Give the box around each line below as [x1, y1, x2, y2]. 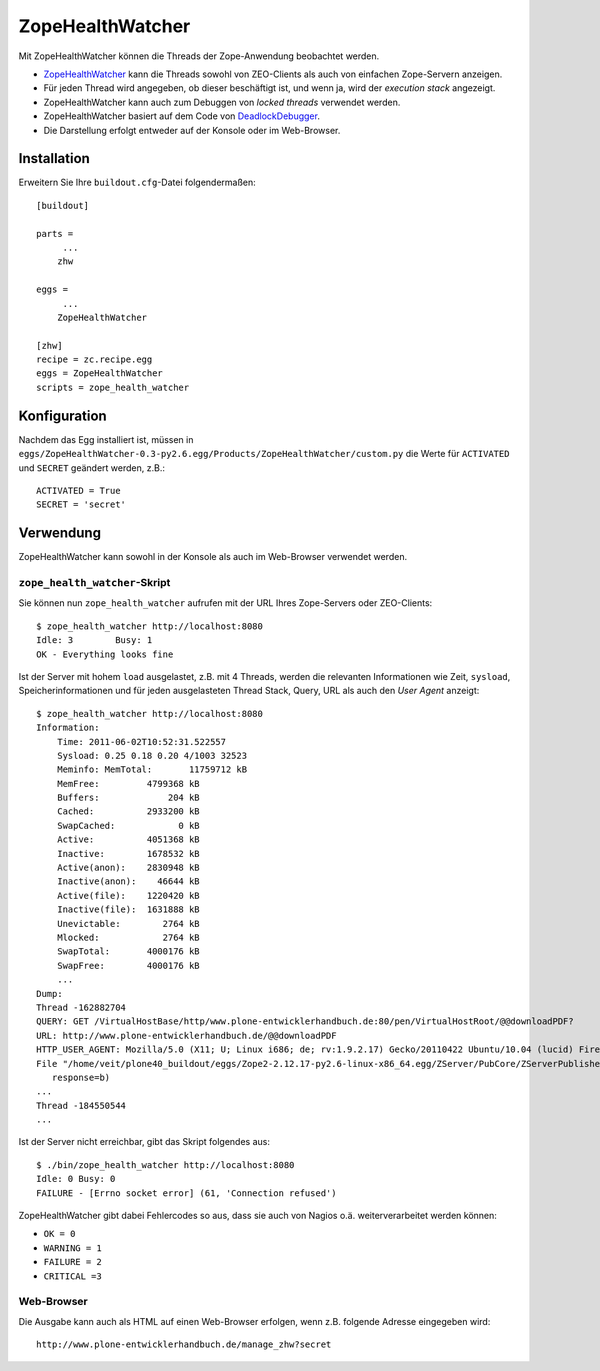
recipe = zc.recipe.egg [36, 354, 153, 365]
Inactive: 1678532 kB [56, 848, 200, 859]
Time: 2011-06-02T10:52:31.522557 [56, 736, 227, 747]
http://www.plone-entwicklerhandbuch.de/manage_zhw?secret [36, 1339, 332, 1350]
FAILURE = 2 [43, 1256, 102, 1268]
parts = [36, 228, 74, 239]
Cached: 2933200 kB [56, 806, 200, 817]
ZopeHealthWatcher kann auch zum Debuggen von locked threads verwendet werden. [43, 96, 401, 108]
